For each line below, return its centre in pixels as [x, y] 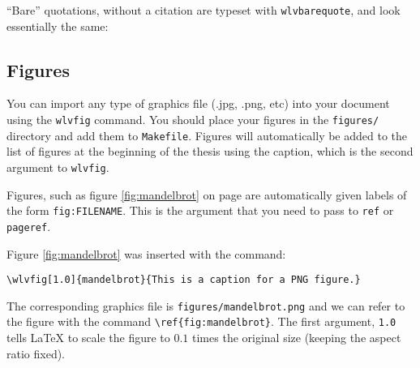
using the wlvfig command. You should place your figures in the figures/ [193, 120]
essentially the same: [58, 26]
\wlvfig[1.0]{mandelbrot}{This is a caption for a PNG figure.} [184, 280]
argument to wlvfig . [58, 167]
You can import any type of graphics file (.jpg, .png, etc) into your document [198, 103]
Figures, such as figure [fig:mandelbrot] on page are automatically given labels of [207, 194]
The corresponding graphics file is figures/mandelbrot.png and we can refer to [206, 305]
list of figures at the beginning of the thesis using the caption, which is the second [210, 151]
